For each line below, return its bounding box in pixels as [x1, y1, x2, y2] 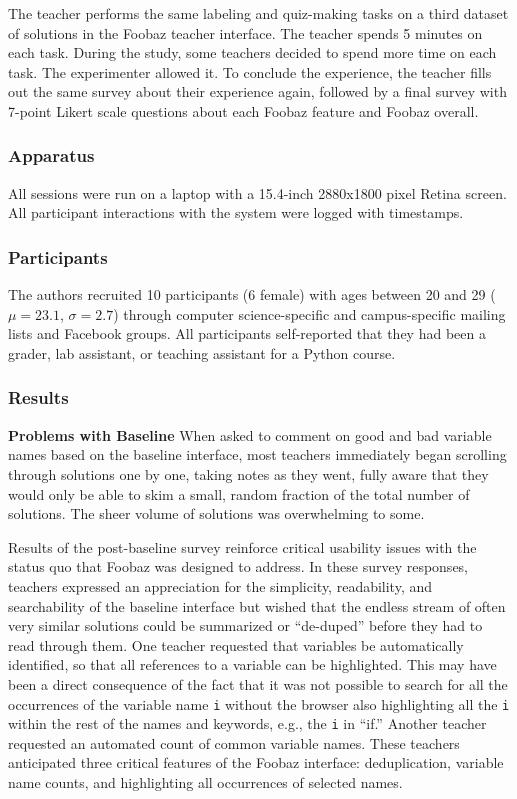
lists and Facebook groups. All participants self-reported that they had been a [8, 323, 486, 344]
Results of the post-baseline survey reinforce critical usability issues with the [8, 536, 477, 557]
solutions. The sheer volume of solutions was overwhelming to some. [8, 503, 425, 524]
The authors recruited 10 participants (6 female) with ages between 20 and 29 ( [8, 284, 496, 305]
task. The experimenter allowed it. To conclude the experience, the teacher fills [8, 61, 492, 82]
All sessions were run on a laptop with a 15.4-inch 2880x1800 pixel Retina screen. [8, 182, 507, 203]
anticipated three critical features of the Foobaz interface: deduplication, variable [8, 752, 504, 773]
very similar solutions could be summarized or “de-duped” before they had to [8, 615, 483, 636]
